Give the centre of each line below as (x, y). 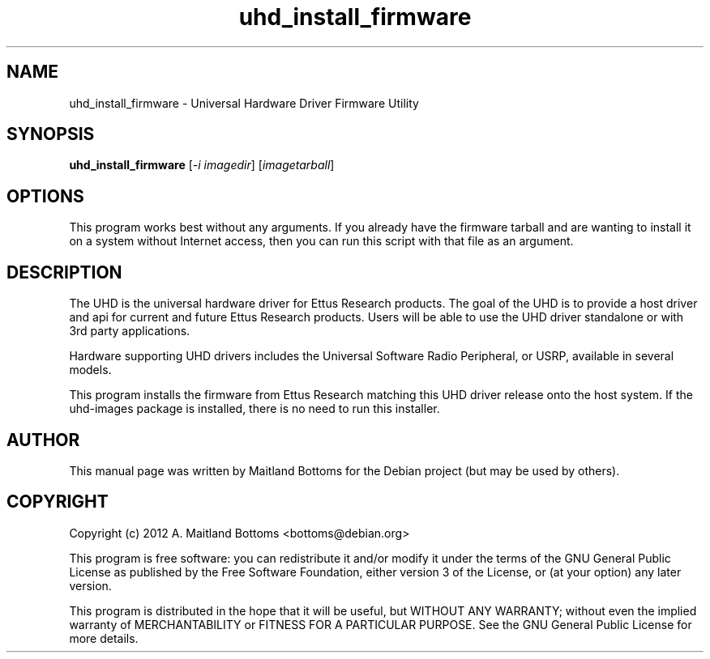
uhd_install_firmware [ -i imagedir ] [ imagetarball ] (202, 165)
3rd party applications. (130, 331)
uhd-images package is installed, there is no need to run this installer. (254, 409)
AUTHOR (43, 440)
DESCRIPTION (64, 272)
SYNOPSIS (51, 134)
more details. (104, 638)
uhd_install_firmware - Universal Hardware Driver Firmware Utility (244, 103)
